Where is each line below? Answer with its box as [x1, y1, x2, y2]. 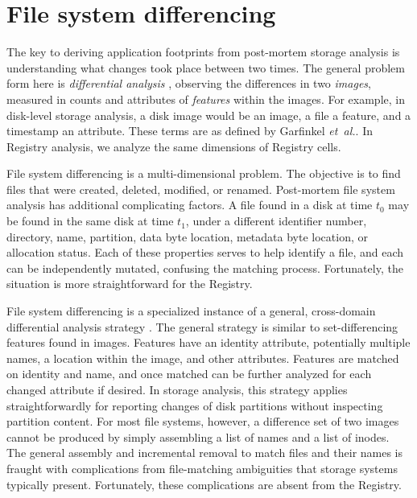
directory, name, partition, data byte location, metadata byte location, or [6, 228, 368, 245]
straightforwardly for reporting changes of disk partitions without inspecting [6, 397, 383, 414]
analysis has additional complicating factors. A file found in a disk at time [6, 196, 373, 213]
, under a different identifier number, [185, 212, 367, 229]
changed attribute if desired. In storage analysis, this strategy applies [6, 381, 348, 397]
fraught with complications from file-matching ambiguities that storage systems [6, 459, 398, 476]
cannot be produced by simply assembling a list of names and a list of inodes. [6, 428, 390, 445]
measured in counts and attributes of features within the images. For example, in [6, 90, 405, 107]
